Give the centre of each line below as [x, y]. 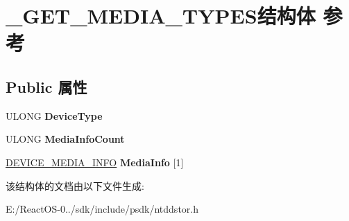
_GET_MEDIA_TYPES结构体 [161, 16]
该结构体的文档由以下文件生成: [75, 185]
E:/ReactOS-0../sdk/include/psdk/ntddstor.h [102, 209]
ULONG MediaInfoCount [65, 139]
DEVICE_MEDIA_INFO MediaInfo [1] [95, 162]
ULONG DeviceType [54, 115]
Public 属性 [46, 86]
